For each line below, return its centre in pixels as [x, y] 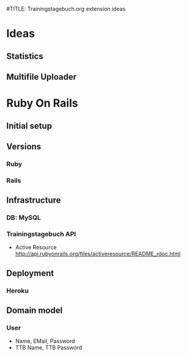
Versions [24, 146]
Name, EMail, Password [45, 341]
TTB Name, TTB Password [49, 348]
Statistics [25, 56]
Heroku [17, 290]
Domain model [35, 311]
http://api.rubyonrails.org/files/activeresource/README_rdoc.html [98, 254]
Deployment [30, 273]
